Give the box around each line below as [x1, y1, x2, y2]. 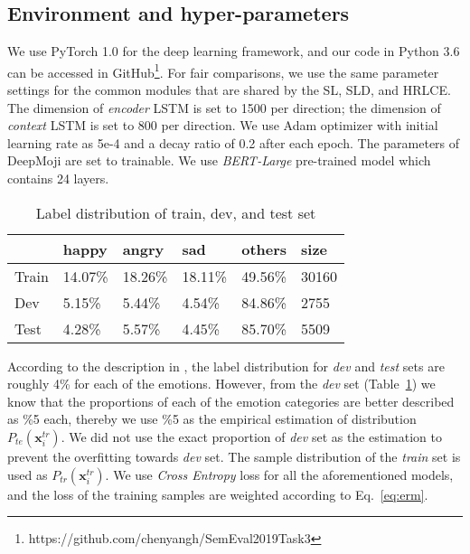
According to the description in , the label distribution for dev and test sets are [7, 356, 445, 375]
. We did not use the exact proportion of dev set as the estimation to [61, 427, 442, 446]
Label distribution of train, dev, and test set [35, 202, 316, 223]
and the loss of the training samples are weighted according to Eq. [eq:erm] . [7, 484, 428, 503]
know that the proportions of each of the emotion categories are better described [7, 391, 455, 410]
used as [7, 465, 48, 484]
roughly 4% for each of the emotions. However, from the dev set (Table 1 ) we [7, 374, 436, 393]
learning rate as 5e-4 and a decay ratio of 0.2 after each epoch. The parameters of [7, 133, 460, 152]
